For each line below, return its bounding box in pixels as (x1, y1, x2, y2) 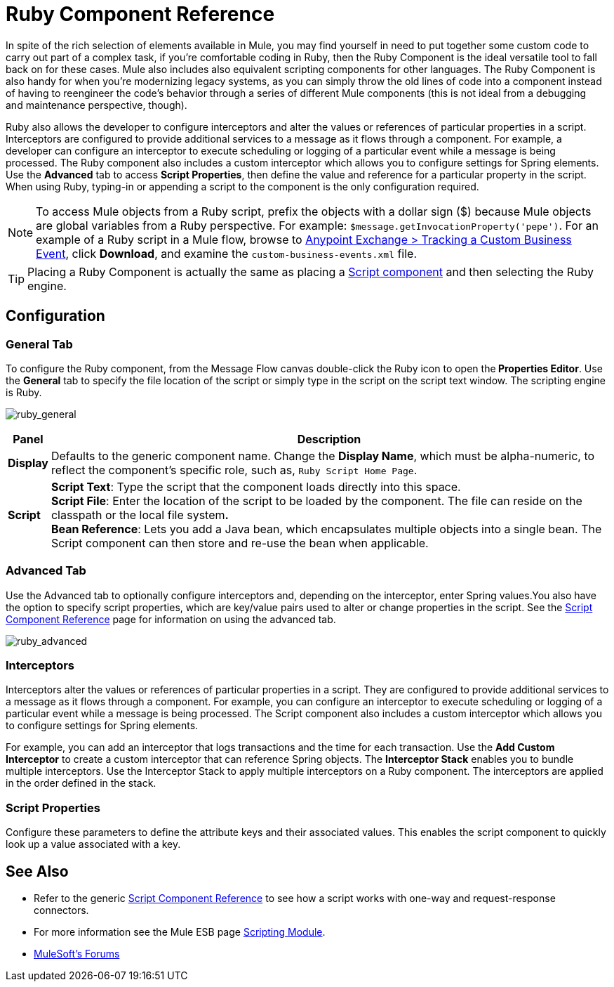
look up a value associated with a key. (6, 838, 181, 851)
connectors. (34, 904, 89, 917)
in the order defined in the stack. (6, 777, 156, 790)
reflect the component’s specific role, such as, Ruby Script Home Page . (51, 462, 418, 477)
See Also (6, 862, 69, 880)
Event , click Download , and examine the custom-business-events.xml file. (36, 246, 418, 261)
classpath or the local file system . (51, 507, 229, 522)
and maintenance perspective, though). (6, 98, 187, 111)
